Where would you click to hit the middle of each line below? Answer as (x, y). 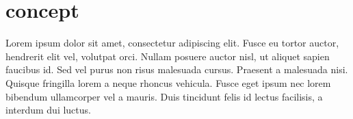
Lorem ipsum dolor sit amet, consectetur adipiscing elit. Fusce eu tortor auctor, (172, 43)
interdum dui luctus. (48, 110)
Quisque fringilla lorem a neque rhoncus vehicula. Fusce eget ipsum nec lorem (168, 82)
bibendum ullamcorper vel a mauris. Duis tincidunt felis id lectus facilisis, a (164, 96)
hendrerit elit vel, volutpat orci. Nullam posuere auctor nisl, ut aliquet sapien (168, 56)
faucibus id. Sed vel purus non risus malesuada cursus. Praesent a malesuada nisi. (177, 69)
